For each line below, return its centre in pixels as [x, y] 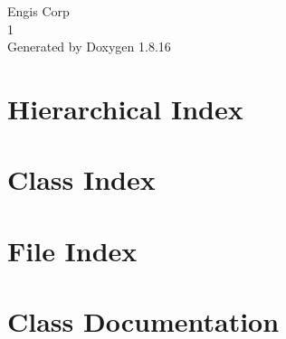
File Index [72, 250]
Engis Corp [38, 11]
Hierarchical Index [125, 108]
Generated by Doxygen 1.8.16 [89, 47]
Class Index [81, 179]
